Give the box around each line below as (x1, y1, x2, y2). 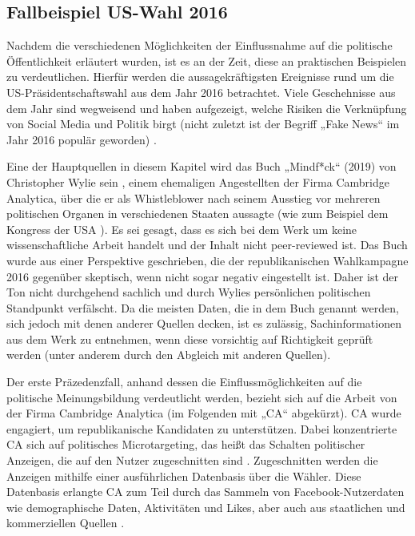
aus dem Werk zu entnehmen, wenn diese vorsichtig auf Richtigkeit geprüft (6, 330, 373, 347)
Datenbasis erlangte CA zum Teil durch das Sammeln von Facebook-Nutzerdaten (6, 483, 405, 500)
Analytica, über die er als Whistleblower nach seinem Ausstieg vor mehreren (6, 189, 381, 206)
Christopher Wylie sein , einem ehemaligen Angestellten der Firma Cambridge (6, 173, 389, 190)
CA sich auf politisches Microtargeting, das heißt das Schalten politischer (6, 436, 365, 453)
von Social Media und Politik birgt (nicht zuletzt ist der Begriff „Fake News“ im (6, 115, 400, 132)
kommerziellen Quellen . (6, 514, 125, 531)
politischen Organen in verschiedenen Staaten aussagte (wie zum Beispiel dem (6, 205, 389, 222)
